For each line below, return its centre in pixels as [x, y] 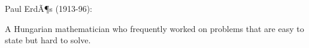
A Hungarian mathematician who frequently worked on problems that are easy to [154, 28]
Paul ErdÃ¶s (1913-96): [49, 8]
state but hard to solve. [48, 40]
